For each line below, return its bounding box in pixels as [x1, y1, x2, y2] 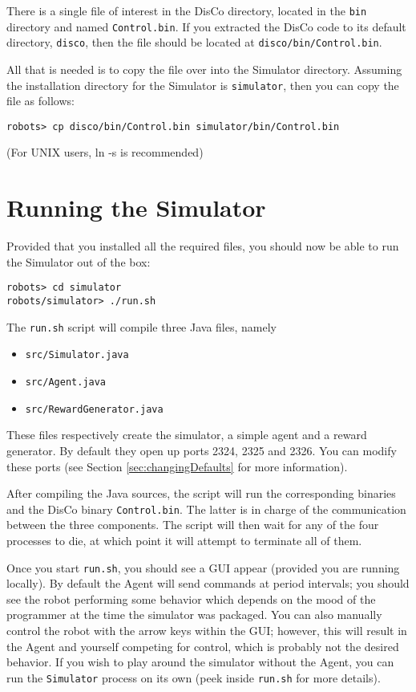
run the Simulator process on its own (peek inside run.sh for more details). [6, 669, 381, 686]
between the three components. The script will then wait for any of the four [6, 516, 379, 533]
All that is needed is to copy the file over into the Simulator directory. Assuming [6, 60, 402, 77]
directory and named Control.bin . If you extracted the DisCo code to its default [6, 18, 406, 35]
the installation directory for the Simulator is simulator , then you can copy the [6, 76, 399, 93]
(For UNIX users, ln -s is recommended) [6, 144, 204, 161]
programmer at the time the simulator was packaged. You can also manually [6, 606, 382, 623]
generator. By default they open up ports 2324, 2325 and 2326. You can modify [6, 442, 397, 458]
